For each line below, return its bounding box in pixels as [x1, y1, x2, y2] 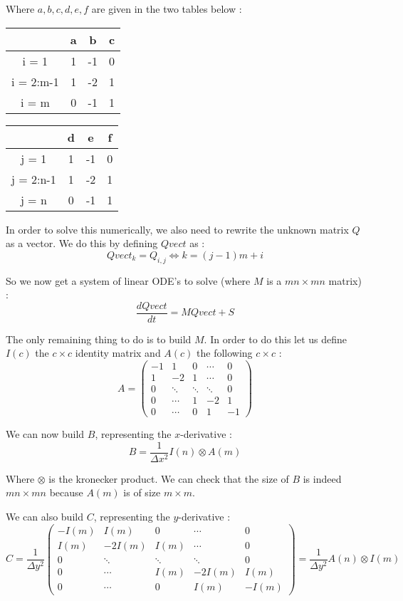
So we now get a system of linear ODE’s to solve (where [6, 273, 251, 288]
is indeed [303, 471, 342, 486]
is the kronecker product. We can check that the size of [48, 471, 289, 486]
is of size [123, 485, 161, 500]
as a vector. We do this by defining [6, 236, 158, 251]
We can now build [6, 427, 85, 441]
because [49, 485, 83, 500]
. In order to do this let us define [204, 331, 347, 346]
